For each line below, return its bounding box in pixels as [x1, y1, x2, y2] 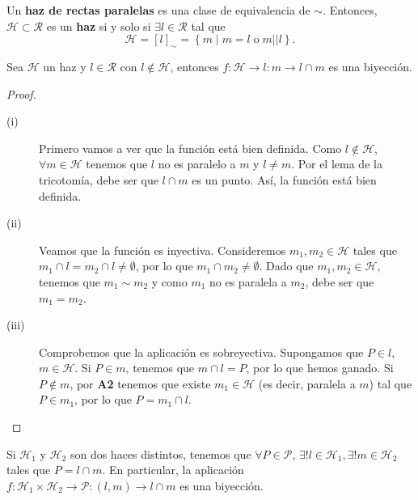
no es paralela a [209, 273, 287, 290]
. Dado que [259, 257, 314, 274]
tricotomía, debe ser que [39, 171, 158, 188]
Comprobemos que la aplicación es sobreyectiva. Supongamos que [39, 343, 364, 360]
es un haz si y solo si [46, 17, 151, 34]
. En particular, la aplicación [102, 461, 244, 478]
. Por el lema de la [291, 155, 382, 172]
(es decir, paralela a [258, 375, 356, 392]
